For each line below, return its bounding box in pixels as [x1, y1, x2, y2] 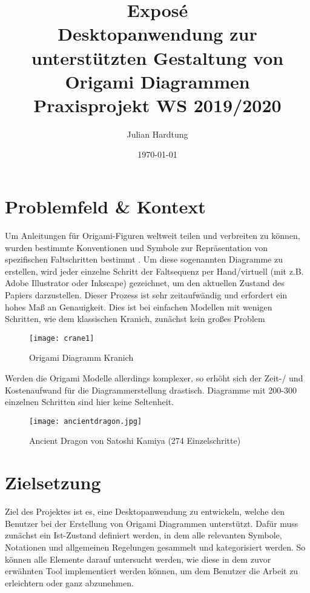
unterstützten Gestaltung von [31, 45, 284, 70]
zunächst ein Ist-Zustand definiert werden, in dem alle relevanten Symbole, [5, 529, 282, 541]
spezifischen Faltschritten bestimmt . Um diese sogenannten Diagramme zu [5, 253, 283, 266]
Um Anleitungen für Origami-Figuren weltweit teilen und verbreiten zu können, [5, 229, 300, 241]
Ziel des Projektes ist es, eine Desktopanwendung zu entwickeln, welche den [5, 505, 285, 518]
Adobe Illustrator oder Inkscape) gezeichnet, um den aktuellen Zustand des [5, 276, 285, 289]
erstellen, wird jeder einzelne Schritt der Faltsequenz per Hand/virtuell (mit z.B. [5, 264, 304, 277]
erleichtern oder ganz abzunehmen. [5, 576, 134, 589]
